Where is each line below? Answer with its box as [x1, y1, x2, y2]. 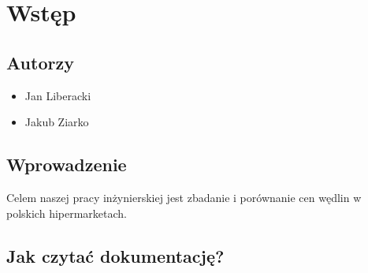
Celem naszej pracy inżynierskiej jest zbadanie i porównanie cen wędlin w [6, 189, 362, 205]
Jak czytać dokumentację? [6, 243, 225, 267]
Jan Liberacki [24, 87, 91, 103]
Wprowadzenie [6, 152, 127, 177]
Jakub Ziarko [24, 114, 89, 130]
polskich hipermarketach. [6, 204, 128, 221]
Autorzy [6, 50, 74, 74]
